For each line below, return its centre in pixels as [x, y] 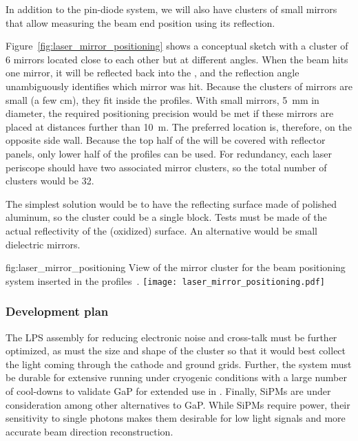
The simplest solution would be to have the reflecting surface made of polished [171, 203]
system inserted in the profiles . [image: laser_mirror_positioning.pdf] [165, 280]
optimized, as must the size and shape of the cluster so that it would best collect [176, 351]
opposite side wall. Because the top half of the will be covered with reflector [166, 140]
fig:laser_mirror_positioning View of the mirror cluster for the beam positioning [176, 267]
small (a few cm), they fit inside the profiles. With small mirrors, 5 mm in [162, 99]
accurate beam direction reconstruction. [89, 431]
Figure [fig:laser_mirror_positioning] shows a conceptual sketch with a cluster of [177, 46]
